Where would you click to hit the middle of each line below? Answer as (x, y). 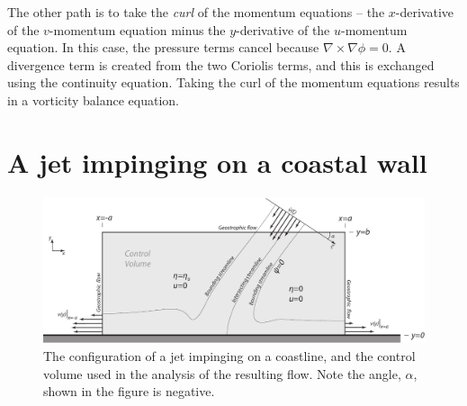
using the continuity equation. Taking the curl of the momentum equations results (233, 82)
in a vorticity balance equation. (94, 99)
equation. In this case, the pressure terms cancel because (163, 47)
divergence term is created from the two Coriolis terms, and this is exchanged (221, 64)
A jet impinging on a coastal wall (217, 162)
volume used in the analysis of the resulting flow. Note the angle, (222, 373)
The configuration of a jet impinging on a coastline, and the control (229, 356)
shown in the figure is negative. (129, 391)
